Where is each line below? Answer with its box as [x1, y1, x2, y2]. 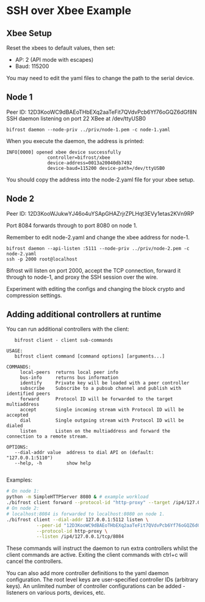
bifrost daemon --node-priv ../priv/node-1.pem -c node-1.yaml [6, 127, 171, 133]
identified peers [6, 391, 51, 397]
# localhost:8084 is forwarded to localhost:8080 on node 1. [6, 511, 165, 517]
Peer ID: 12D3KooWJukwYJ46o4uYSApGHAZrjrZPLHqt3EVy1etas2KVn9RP [6, 210, 194, 217]
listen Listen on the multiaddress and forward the [20, 428, 171, 435]
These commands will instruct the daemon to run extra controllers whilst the [6, 545, 198, 552]
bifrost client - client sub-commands [14, 337, 113, 343]
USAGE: [6, 348, 23, 354]
